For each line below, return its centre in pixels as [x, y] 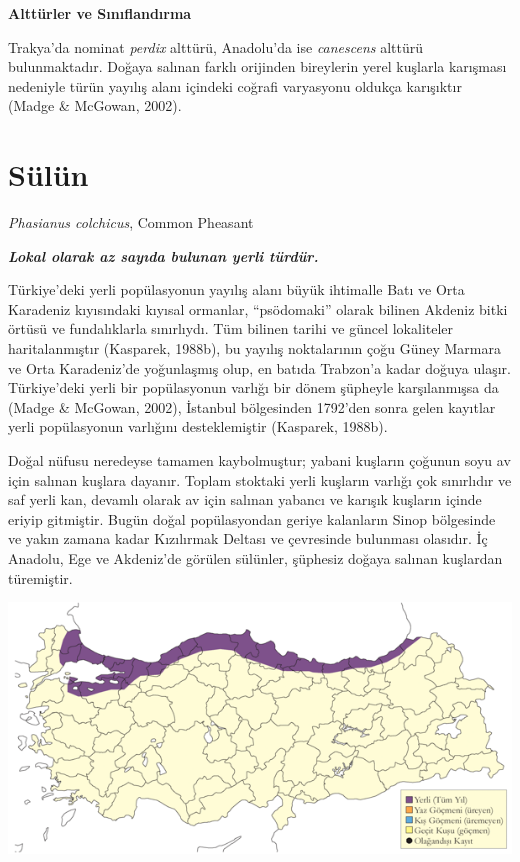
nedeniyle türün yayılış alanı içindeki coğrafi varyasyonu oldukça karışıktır [235, 85]
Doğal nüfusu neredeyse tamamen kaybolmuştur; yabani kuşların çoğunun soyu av [259, 460]
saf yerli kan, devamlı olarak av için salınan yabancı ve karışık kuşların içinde [245, 499]
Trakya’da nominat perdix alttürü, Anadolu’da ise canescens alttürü [216, 46]
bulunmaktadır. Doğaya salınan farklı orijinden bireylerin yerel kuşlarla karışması [257, 66]
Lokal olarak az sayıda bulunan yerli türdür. [163, 255]
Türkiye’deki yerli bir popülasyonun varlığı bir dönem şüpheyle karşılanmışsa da [253, 387]
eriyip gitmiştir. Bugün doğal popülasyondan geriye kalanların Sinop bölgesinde [252, 518]
